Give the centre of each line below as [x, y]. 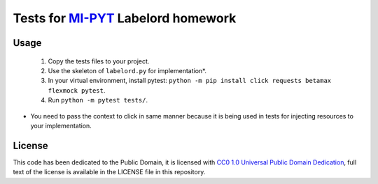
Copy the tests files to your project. [99, 61]
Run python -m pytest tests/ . [98, 100]
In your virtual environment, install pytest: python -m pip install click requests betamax [190, 81]
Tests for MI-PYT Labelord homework [125, 18]
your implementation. [61, 125]
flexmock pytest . [77, 90]
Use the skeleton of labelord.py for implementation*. [127, 70]
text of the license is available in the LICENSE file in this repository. [109, 172]
